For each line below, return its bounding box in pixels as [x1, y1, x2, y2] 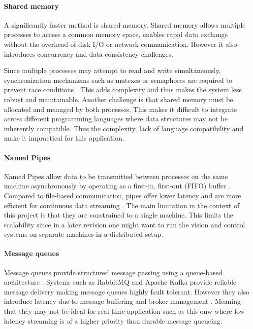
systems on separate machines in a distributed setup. [4, 229, 163, 239]
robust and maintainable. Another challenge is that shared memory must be [4, 94, 233, 104]
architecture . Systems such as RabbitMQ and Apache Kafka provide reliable [4, 277, 237, 287]
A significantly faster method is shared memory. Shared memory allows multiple [4, 19, 246, 30]
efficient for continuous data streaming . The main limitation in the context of [4, 200, 240, 210]
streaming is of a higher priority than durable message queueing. [28, 315, 222, 326]
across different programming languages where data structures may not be [4, 113, 228, 124]
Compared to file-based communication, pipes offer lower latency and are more [4, 190, 241, 200]
